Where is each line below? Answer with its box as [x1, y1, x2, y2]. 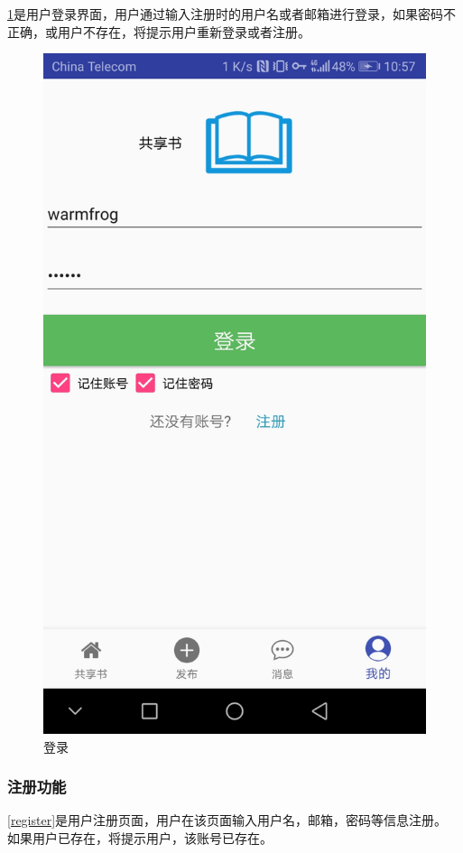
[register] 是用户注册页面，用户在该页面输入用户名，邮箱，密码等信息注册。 [7, 811, 448, 830]
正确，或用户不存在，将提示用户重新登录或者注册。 [7, 22, 310, 41]
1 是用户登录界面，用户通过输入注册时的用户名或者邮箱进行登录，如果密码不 [7, 5, 456, 23]
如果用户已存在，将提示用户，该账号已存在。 [7, 828, 273, 847]
